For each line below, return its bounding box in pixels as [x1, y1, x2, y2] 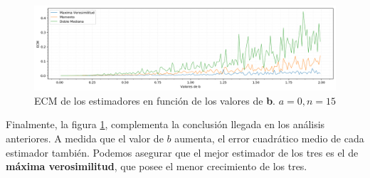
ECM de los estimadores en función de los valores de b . [34, 93, 275, 108]
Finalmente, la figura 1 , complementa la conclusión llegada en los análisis [6, 117, 325, 132]
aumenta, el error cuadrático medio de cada [174, 131, 364, 146]
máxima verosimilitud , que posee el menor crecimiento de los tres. [6, 159, 307, 174]
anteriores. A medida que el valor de [6, 131, 164, 146]
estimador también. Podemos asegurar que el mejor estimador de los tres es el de [6, 145, 359, 159]
